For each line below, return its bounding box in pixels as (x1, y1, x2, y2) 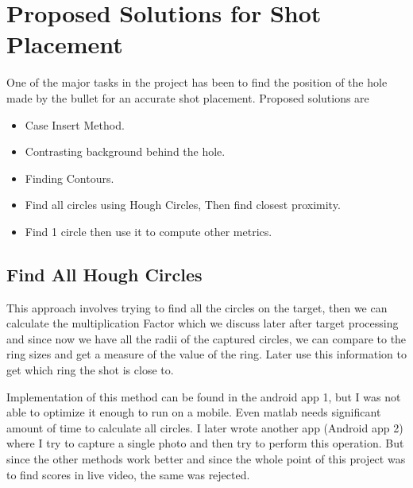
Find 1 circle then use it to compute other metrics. (25, 223, 272, 239)
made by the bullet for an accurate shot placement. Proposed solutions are (6, 89, 369, 106)
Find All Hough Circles (6, 261, 203, 286)
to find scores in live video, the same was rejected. (6, 466, 250, 482)
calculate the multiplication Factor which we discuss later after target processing (6, 315, 399, 331)
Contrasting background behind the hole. (25, 143, 226, 160)
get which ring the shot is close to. (6, 362, 174, 378)
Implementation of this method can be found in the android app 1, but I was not (6, 388, 401, 405)
